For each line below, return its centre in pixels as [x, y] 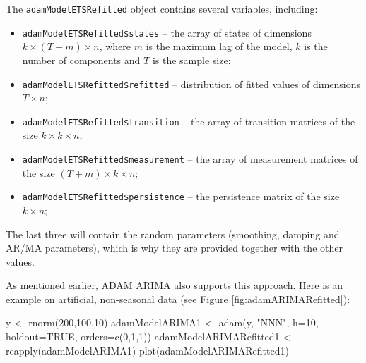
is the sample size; [191, 60]
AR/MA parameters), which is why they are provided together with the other [174, 248]
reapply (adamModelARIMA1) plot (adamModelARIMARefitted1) [147, 350]
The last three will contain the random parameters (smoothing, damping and [173, 234]
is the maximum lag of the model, [219, 46]
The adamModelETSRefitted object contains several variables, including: [162, 8]
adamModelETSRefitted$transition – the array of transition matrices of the [189, 121]
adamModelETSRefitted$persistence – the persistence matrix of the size [181, 196]
